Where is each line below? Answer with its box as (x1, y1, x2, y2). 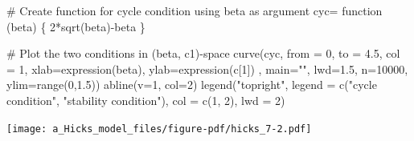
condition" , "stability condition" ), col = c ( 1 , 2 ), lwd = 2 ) (6, 91, 285, 108)
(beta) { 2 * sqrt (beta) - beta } (6, 18, 146, 34)
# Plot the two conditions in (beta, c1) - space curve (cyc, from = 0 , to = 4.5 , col (6, 45, 400, 62)
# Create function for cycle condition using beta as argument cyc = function (6, 2, 383, 18)
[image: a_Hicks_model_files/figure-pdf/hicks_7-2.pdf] (6, 123, 312, 135)
